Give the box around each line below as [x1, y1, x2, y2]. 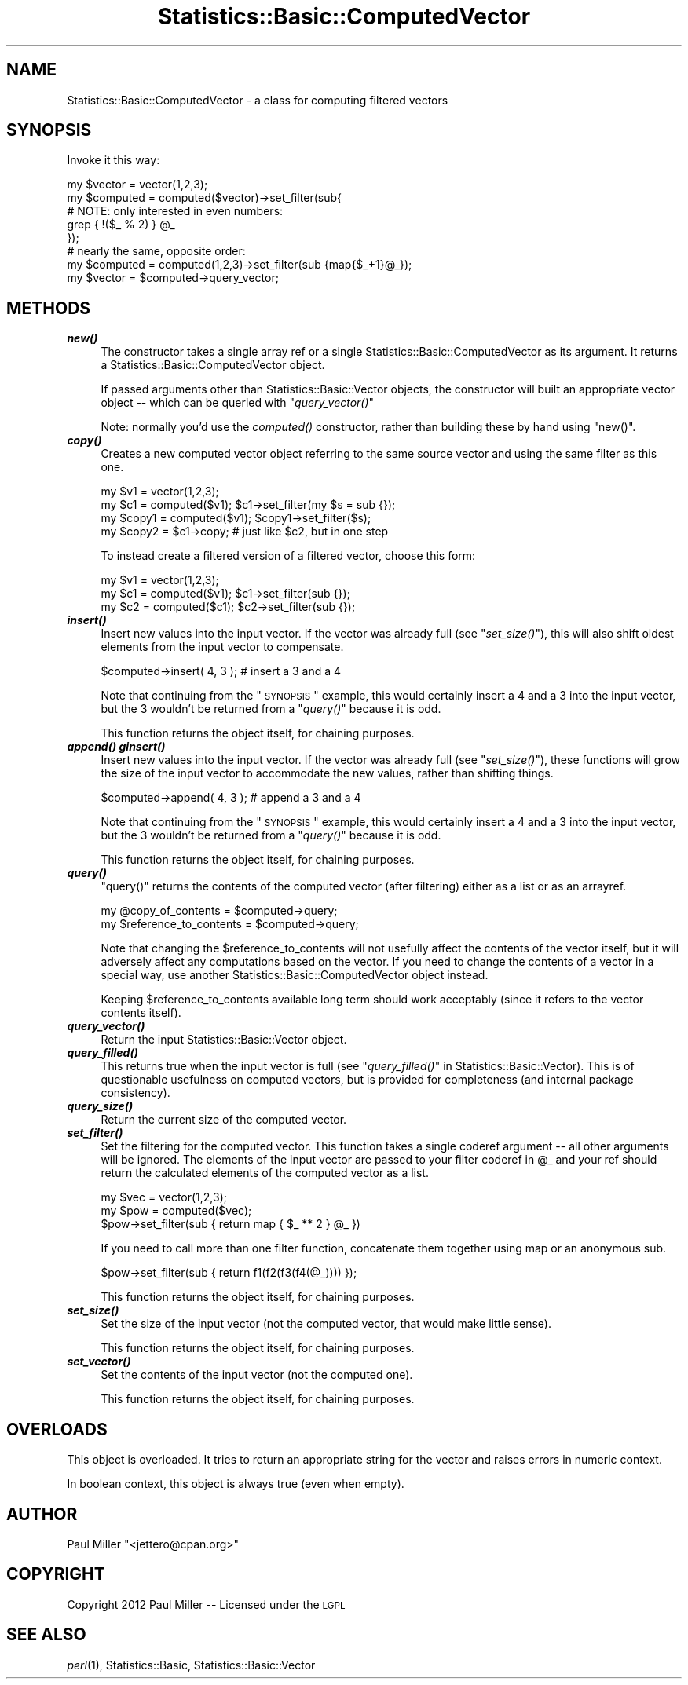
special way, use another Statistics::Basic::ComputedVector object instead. [101, 968, 489, 982]
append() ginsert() [67, 740, 166, 754]
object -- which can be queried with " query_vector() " [101, 396, 375, 410]
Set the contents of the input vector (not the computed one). [101, 1368, 413, 1382]
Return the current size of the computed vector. [101, 1113, 347, 1127]
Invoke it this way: [67, 153, 160, 167]
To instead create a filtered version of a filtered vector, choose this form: [101, 549, 476, 563]
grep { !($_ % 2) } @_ [67, 217, 175, 232]
